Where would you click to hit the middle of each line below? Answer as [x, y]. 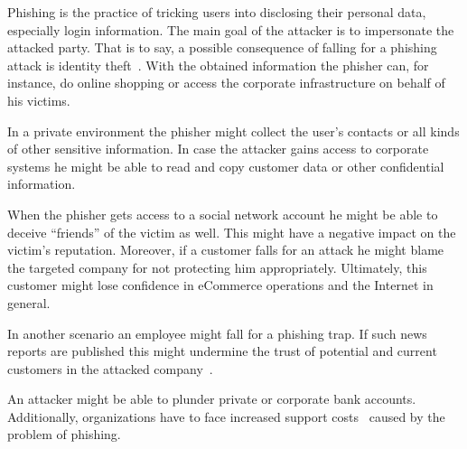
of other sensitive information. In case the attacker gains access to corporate [218, 149]
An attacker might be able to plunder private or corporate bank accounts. [212, 399]
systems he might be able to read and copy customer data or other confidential [226, 166]
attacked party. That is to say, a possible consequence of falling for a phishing [222, 47]
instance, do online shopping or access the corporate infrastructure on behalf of [226, 83]
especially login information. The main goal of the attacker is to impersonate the [231, 29]
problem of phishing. [64, 434]
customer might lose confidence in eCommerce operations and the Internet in [220, 285]
